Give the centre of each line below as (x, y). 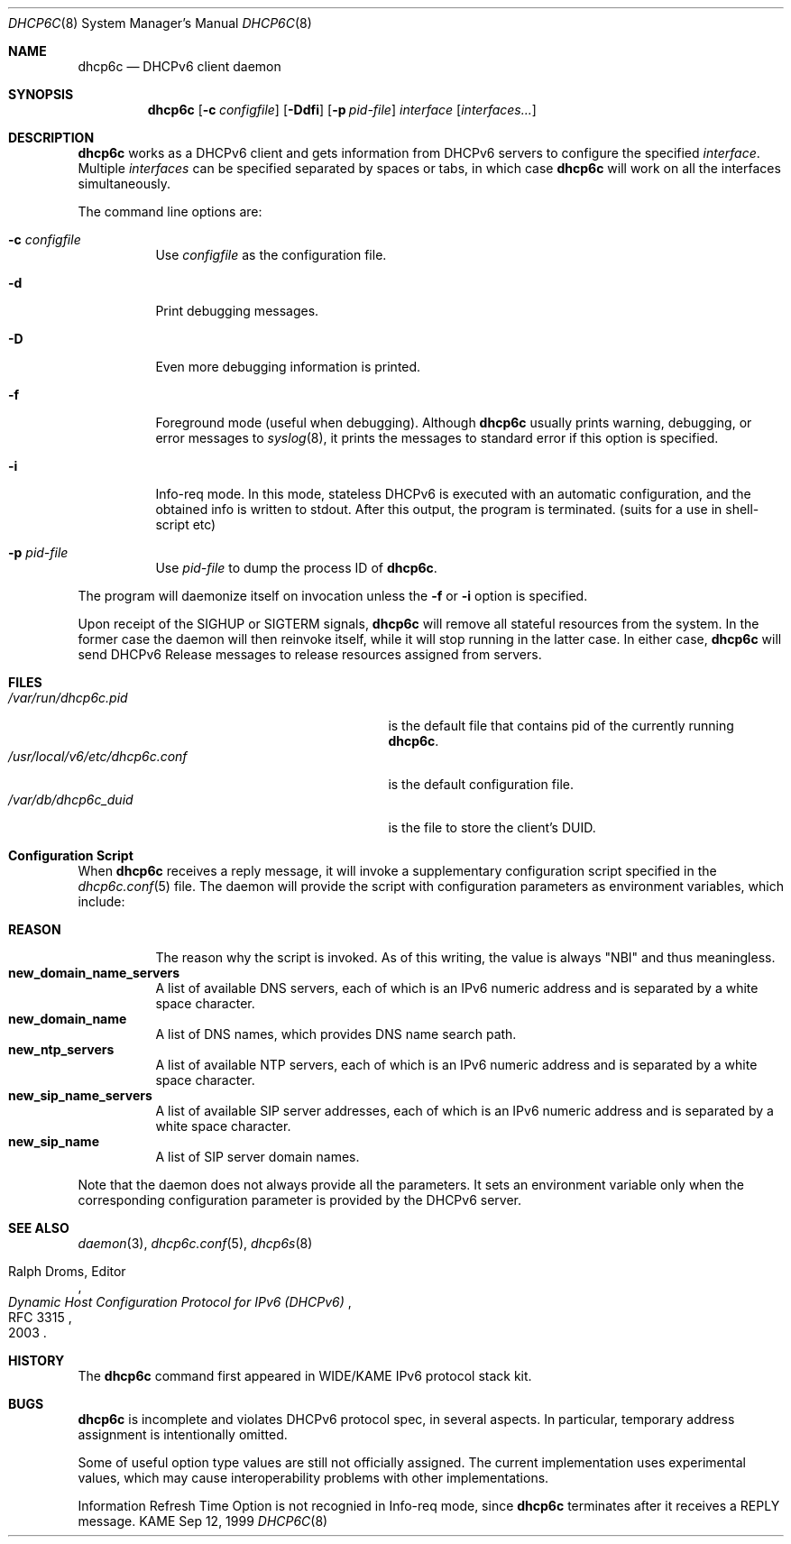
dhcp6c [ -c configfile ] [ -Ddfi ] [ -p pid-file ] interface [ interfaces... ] (342, 110)
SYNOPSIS (41, 94)
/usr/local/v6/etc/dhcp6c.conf (98, 756)
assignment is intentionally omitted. (183, 1434)
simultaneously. (124, 184)
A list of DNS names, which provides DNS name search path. (336, 1034)
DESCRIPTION (51, 138)
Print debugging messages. (237, 311)
